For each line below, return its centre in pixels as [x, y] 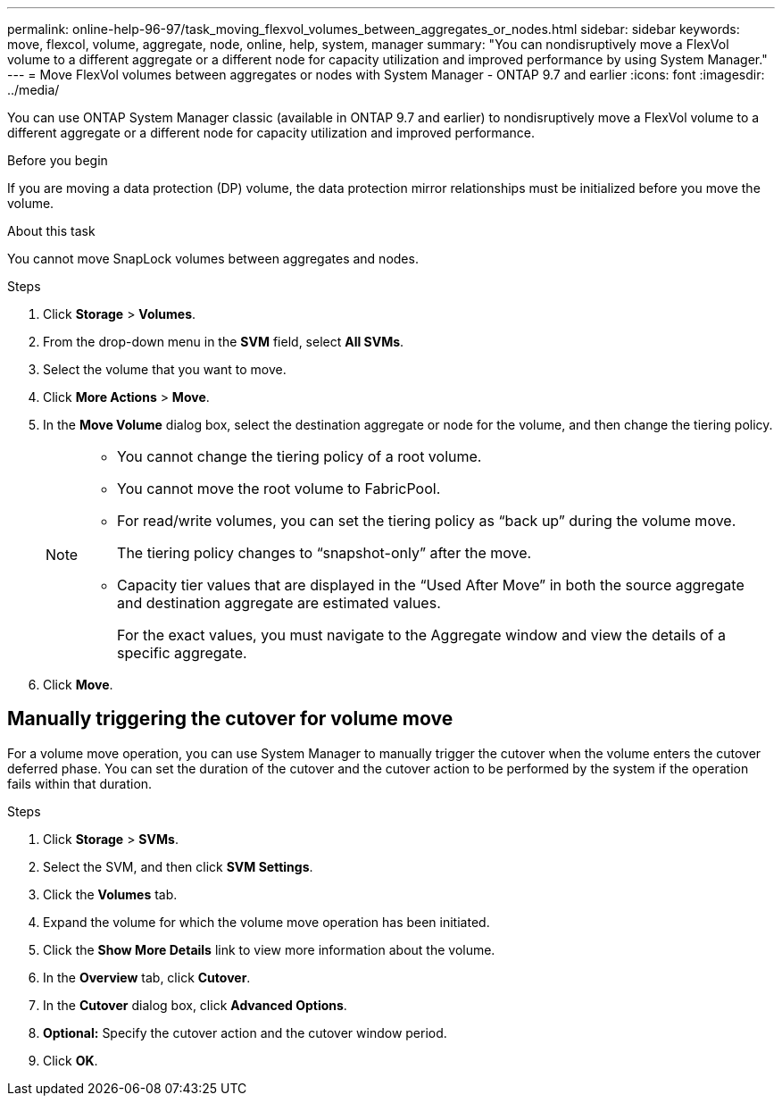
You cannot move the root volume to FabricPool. [279, 489]
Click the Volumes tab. [110, 894]
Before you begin [58, 160]
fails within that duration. [80, 783]
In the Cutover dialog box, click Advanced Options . [195, 1005]
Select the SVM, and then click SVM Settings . [178, 866]
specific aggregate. [182, 653]
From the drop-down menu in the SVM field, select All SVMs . [224, 342]
